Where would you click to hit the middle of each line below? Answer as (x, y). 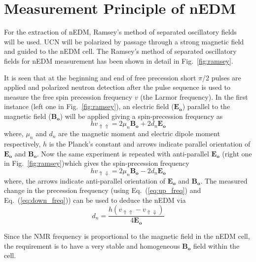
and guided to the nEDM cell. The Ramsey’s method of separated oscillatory (120, 51)
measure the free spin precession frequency (68, 96)
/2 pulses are (222, 77)
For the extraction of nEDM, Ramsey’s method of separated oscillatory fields (120, 32)
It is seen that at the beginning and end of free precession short (100, 77)
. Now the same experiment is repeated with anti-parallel (123, 153)
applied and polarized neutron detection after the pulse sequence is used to (117, 87)
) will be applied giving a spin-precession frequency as (141, 116)
